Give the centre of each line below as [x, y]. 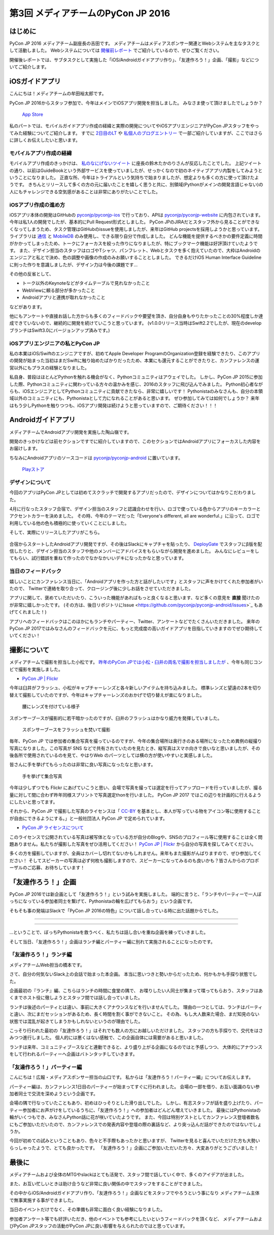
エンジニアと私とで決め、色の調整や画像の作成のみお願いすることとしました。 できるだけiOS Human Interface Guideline [135, 258]
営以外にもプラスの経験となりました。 [49, 367]
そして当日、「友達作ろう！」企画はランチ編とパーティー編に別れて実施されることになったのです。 [112, 942]
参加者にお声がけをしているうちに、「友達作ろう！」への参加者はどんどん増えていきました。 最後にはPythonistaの [142, 1110]
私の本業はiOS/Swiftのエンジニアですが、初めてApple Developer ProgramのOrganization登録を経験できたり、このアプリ [135, 353]
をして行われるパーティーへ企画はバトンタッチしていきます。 [73, 1054]
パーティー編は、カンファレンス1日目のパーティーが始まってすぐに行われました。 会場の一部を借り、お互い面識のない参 [134, 1086]
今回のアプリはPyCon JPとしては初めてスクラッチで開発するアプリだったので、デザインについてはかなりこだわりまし [133, 493]
